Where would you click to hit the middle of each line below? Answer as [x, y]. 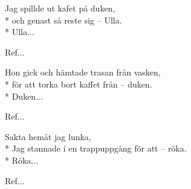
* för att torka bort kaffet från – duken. [79, 84]
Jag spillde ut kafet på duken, [60, 8]
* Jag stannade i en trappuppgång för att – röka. [96, 148]
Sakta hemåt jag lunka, [48, 136]
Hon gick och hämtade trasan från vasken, [83, 72]
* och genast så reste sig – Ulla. [63, 20]
